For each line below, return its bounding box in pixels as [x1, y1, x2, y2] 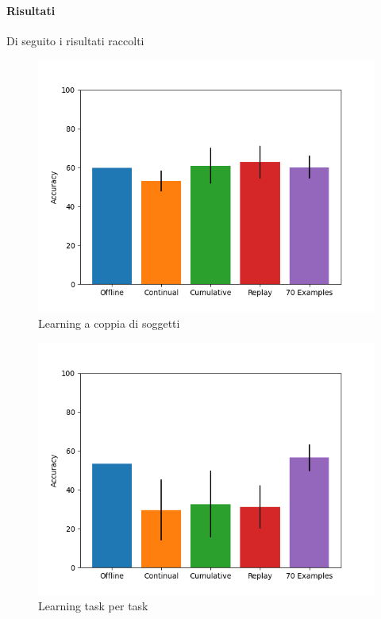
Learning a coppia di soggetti [38, 314, 180, 331]
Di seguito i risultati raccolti [6, 32, 144, 48]
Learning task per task [38, 598, 148, 614]
